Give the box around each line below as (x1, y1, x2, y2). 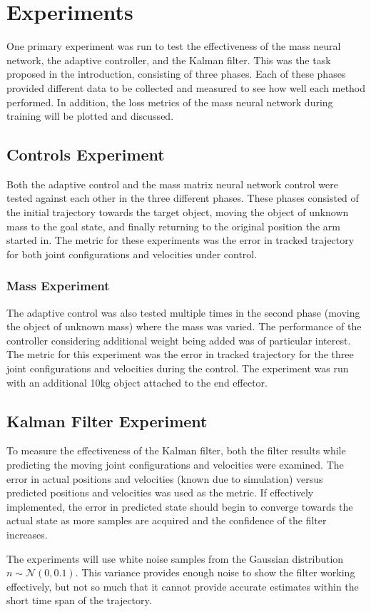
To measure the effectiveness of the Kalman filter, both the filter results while (6, 443, 346, 458)
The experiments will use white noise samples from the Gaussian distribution (6, 551, 344, 566)
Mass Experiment (6, 277, 110, 295)
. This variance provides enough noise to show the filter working (75, 565, 355, 580)
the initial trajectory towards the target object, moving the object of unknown (6, 205, 349, 220)
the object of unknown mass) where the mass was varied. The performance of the (6, 319, 362, 334)
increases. (6, 527, 48, 541)
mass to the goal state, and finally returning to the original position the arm (6, 218, 340, 233)
